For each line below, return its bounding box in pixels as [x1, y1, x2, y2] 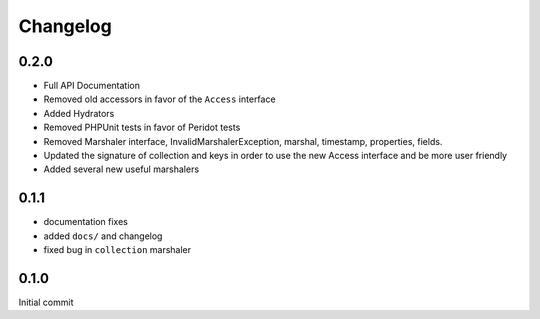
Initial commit [18, 296, 74, 308]
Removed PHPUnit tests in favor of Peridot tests [43, 121, 241, 134]
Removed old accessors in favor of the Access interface [43, 93, 276, 105]
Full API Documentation [43, 80, 140, 92]
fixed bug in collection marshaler [43, 244, 192, 256]
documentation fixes [43, 216, 129, 228]
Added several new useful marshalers [43, 163, 200, 175]
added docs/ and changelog [43, 230, 163, 242]
